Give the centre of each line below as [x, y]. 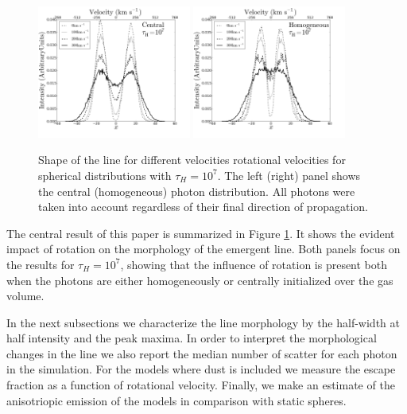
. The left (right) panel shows [289, 175]
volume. [25, 296]
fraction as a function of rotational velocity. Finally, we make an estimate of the [201, 385]
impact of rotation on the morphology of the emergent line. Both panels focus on [203, 249]
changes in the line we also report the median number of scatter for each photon [202, 353]
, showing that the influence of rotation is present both [254, 264]
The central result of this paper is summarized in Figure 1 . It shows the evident [201, 233]
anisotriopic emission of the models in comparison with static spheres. [176, 400]
